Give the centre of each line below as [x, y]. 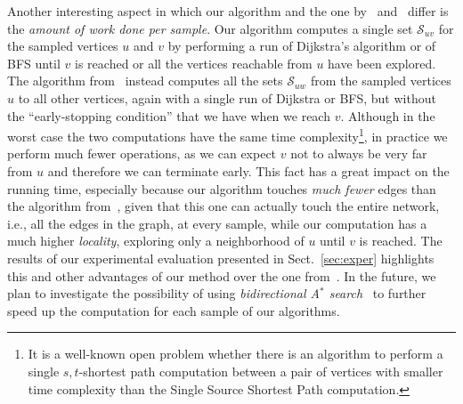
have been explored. [382, 63]
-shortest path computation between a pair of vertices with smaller [261, 371]
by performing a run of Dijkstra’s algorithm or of [302, 46]
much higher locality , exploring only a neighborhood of [156, 241]
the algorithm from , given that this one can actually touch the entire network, [223, 206]
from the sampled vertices [381, 81]
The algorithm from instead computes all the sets [145, 81]
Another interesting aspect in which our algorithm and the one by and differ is [228, 11]
